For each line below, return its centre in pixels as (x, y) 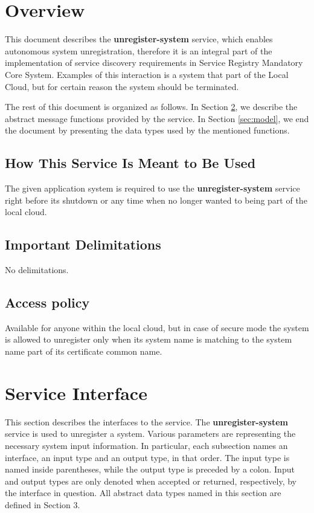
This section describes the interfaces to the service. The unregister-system (146, 421)
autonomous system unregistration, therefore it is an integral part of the (139, 50)
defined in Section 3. (43, 504)
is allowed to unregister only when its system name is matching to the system (149, 339)
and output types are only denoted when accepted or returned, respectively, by (151, 481)
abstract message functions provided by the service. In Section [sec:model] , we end (157, 118)
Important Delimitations (83, 244)
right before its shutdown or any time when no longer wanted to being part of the (156, 200)
